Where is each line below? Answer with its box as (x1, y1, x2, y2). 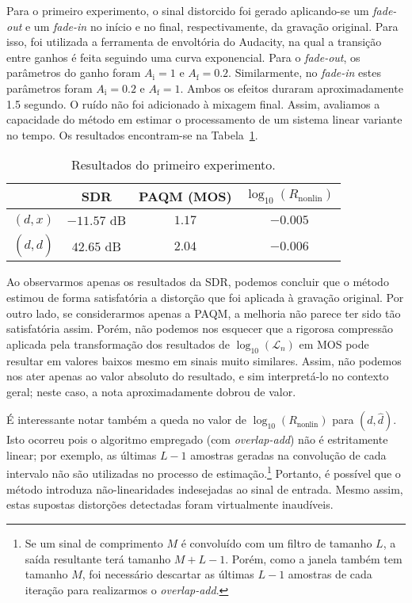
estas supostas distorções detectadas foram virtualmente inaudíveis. (6, 496, 334, 513)
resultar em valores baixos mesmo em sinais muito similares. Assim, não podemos (6, 352, 402, 368)
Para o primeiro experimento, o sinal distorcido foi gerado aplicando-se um (6, 2, 369, 18)
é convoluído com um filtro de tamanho (181, 534, 372, 551)
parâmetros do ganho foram (6, 64, 141, 81)
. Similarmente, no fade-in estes (228, 64, 382, 81)
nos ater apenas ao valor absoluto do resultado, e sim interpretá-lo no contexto (6, 368, 389, 384)
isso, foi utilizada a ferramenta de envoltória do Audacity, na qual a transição (6, 33, 382, 50)
